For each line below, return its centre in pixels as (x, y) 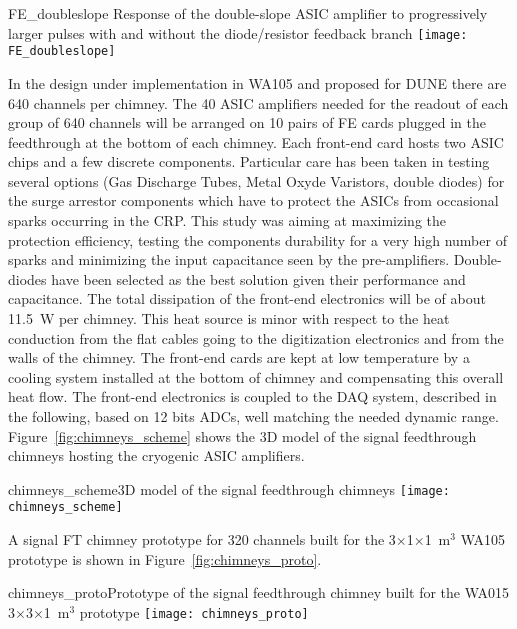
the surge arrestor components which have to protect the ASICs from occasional (253, 200)
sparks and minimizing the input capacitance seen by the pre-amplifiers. (229, 259)
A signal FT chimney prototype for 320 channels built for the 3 (202, 539)
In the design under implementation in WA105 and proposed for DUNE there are (257, 82)
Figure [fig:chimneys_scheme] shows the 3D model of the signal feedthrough (242, 435)
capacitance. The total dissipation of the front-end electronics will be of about (247, 298)
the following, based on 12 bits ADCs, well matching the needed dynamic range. (253, 416)
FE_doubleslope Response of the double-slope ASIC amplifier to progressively (248, 13)
